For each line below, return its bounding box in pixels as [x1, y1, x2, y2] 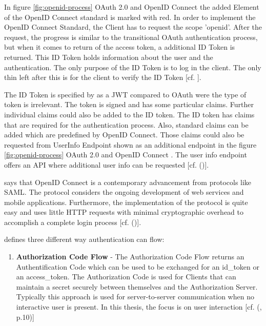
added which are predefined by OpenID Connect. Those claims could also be [4, 129, 244, 140]
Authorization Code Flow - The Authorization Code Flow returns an [16, 251, 244, 262]
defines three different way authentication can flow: [4, 234, 165, 244]
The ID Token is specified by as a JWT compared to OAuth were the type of [4, 89, 247, 99]
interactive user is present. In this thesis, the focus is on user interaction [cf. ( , [16, 301, 262, 312]
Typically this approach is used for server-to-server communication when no [16, 291, 254, 302]
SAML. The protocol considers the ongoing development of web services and [4, 187, 244, 197]
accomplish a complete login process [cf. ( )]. [4, 216, 141, 227]
